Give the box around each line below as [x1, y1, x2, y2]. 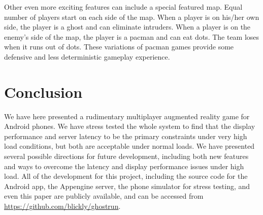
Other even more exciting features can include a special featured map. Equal [4, 2, 243, 12]
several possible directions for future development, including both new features [4, 151, 249, 162]
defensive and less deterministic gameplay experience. [4, 51, 170, 62]
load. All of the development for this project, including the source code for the [4, 171, 248, 181]
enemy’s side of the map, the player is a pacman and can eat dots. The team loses [4, 31, 259, 42]
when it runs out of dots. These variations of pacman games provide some [4, 41, 234, 52]
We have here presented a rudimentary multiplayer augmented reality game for [4, 111, 250, 121]
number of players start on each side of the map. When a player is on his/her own [4, 11, 259, 22]
